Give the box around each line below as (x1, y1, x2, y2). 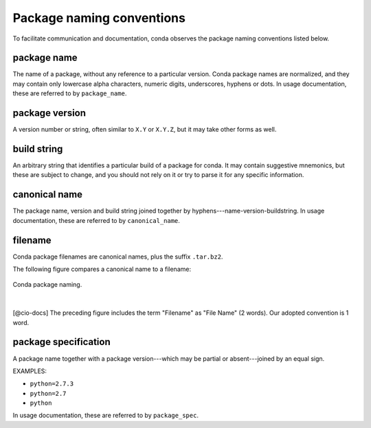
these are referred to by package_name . (12, 89, 127, 97)
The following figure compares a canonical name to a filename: (12, 265, 192, 274)
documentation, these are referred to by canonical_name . (12, 216, 180, 224)
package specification (12, 336, 111, 348)
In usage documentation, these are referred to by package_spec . (12, 412, 199, 420)
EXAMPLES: (12, 367, 47, 375)
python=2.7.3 (30, 380, 74, 388)
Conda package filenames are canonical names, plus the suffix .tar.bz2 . (12, 252, 223, 261)
